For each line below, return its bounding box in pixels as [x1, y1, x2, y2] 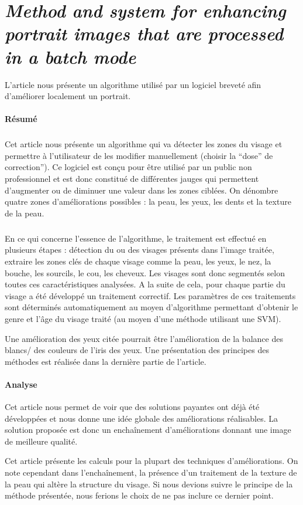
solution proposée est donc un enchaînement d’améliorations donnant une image [5, 423, 291, 436]
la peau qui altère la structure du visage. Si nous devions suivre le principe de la [5, 477, 293, 490]
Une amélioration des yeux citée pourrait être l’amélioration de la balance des [5, 332, 283, 344]
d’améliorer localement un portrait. [5, 90, 131, 102]
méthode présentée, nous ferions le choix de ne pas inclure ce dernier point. [5, 489, 274, 501]
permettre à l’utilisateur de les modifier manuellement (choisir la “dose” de [5, 149, 273, 161]
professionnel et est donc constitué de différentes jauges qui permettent [5, 172, 259, 185]
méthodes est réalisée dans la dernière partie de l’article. [5, 355, 206, 367]
